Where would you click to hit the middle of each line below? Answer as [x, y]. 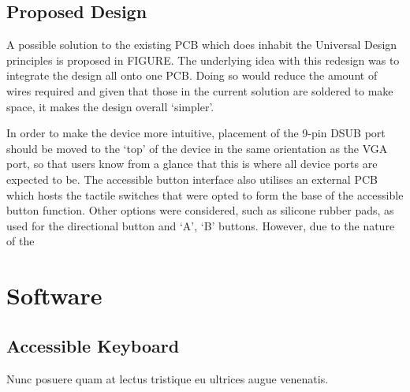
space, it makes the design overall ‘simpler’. [110, 106]
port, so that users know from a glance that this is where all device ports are [192, 164]
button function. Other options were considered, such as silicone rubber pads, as [200, 210]
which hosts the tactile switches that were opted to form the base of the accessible [205, 194]
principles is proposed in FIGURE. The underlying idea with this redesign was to [203, 60]
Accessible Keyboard [93, 345]
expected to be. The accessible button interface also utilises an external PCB [192, 179]
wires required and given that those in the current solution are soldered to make [200, 90]
